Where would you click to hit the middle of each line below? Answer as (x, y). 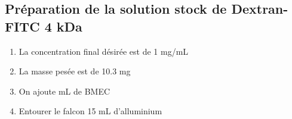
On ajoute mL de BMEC (64, 91)
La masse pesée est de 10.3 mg (75, 71)
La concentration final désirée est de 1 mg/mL (104, 51)
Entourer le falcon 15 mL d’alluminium (90, 111)
